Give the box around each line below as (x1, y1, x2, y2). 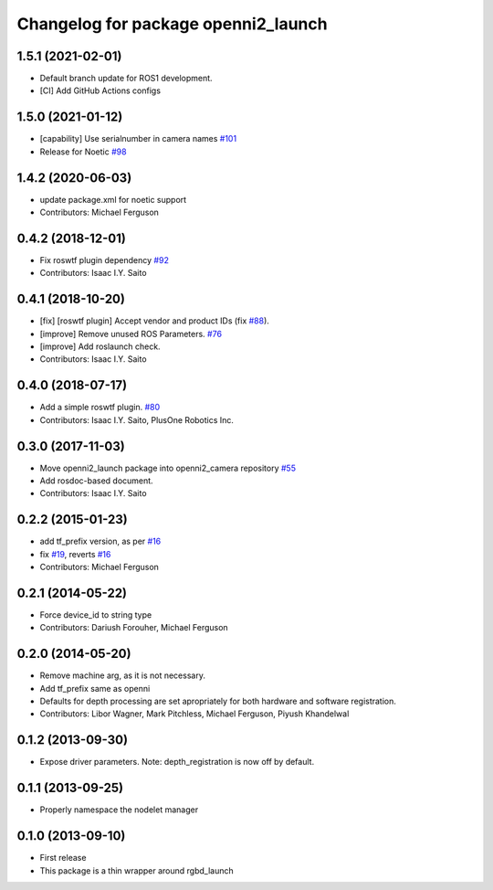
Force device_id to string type (39, 609, 152, 620)
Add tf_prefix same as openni (39, 683, 151, 694)
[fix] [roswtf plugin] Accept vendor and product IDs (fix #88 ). (39, 315, 269, 326)
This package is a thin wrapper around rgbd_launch (39, 864, 234, 876)
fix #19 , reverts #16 (39, 548, 111, 559)
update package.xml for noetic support (39, 194, 187, 205)
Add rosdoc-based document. (39, 475, 154, 486)
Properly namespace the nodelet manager (39, 804, 199, 815)
